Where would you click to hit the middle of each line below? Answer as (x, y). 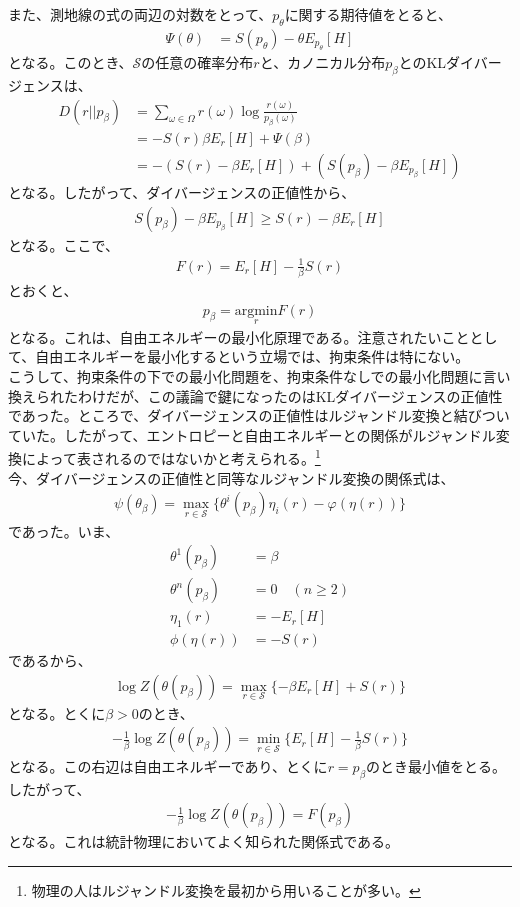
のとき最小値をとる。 (435, 765)
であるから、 (50, 660)
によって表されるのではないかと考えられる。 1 (171, 457)
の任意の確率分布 (197, 62)
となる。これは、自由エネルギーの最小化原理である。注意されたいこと (239, 336)
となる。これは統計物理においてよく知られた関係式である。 (204, 841)
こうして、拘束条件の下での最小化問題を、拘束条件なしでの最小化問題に (245, 376)
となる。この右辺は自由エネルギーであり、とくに (168, 765)
